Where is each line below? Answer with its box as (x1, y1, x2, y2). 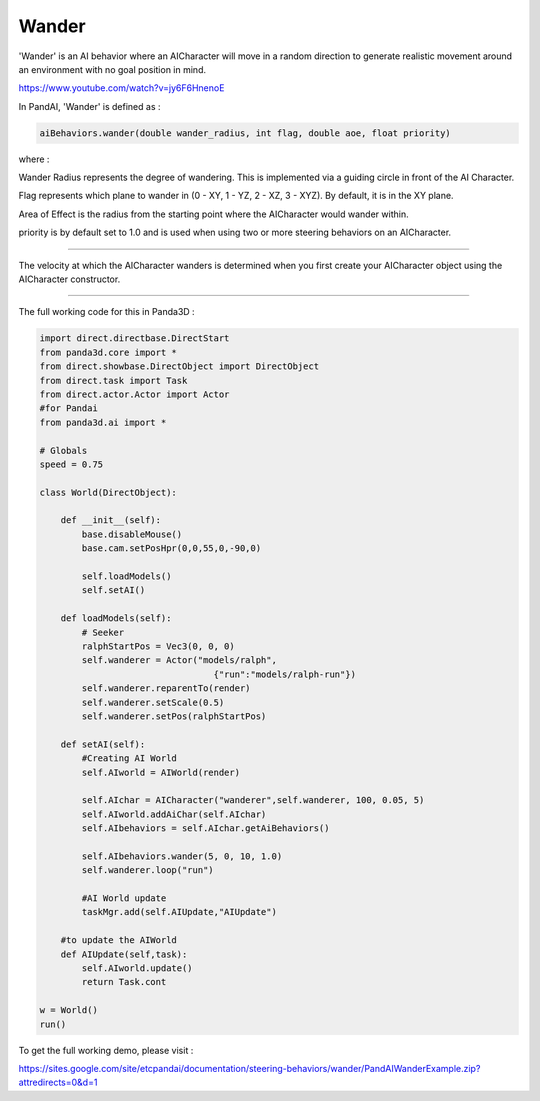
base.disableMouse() (81, 528, 183, 540)
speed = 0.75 (39, 458, 104, 470)
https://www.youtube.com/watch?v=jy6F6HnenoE (18, 82, 225, 94)
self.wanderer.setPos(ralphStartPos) (81, 710, 267, 722)
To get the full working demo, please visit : (18, 1044, 194, 1056)
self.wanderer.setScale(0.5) (81, 696, 225, 708)
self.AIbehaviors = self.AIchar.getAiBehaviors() (81, 823, 330, 834)
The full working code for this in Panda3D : (18, 306, 195, 318)
